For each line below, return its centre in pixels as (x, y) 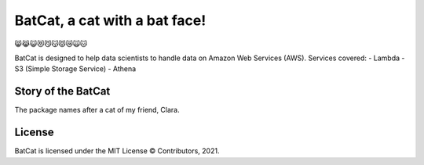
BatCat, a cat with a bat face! (110, 20)
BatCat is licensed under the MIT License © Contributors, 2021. (117, 151)
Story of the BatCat (62, 91)
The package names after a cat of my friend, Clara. (97, 110)
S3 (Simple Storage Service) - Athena (75, 69)
